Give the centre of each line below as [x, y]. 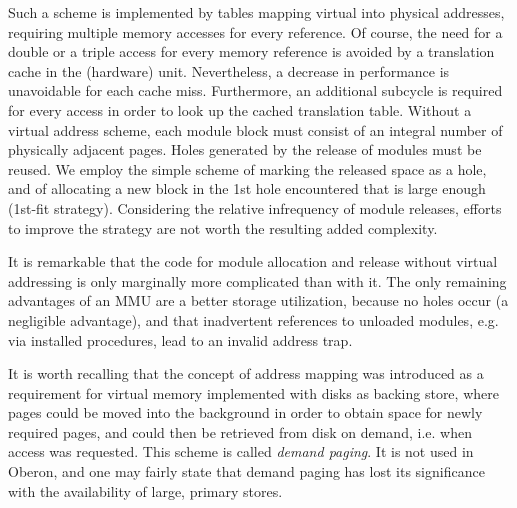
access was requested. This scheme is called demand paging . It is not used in [241, 451]
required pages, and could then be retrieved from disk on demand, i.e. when [240, 431]
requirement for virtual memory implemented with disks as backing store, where [253, 392]
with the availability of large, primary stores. [145, 490]
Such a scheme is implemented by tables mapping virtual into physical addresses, [256, 12]
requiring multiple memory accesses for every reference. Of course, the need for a [255, 31]
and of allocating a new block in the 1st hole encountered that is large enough [247, 188]
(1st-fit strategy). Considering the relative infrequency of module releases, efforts [255, 207]
